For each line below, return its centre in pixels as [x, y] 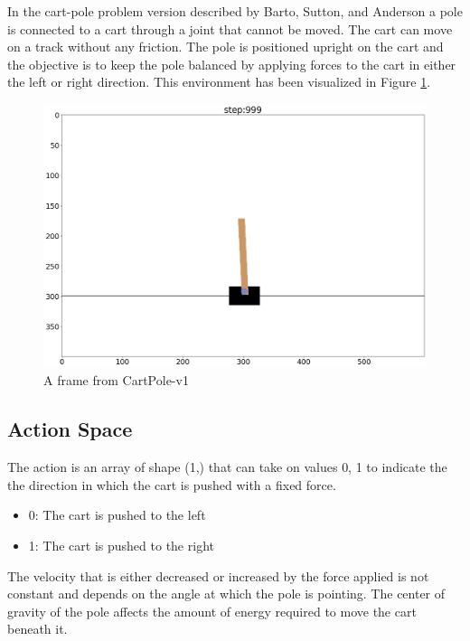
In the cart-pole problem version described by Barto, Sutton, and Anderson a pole [235, 11]
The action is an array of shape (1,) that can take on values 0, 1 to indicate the [227, 467]
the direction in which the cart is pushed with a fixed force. [172, 484]
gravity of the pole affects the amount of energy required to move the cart [212, 611]
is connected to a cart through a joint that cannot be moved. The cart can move [230, 28]
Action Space [70, 429]
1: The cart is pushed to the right [121, 546]
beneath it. [38, 629]
